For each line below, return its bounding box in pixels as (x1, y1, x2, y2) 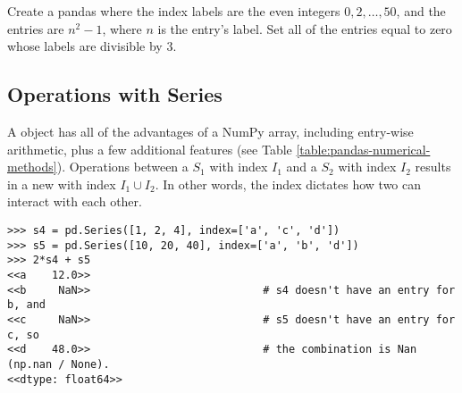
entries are (7, 19, 64, 38)
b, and (7, 298, 46, 312)
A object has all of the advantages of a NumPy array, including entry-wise (7, 121, 414, 140)
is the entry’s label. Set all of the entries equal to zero (157, 19, 452, 38)
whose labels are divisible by (7, 37, 163, 55)
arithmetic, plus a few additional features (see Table (7, 139, 292, 158)
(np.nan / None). (7, 357, 110, 371)
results (415, 157, 451, 176)
